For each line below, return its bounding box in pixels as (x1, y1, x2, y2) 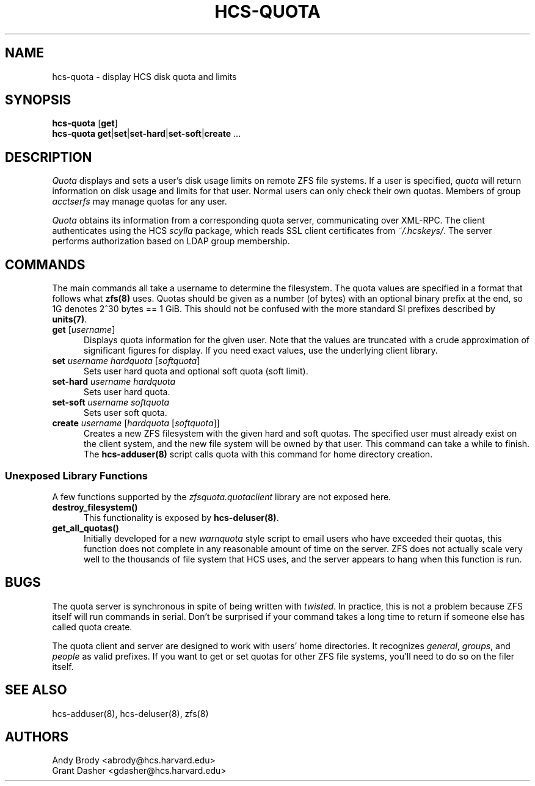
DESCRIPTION (5, 149, 92, 165)
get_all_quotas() (52, 522, 119, 533)
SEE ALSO (5, 682, 67, 698)
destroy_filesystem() (52, 501, 138, 512)
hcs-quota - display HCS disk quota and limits (52, 71, 237, 82)
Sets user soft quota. (84, 407, 167, 418)
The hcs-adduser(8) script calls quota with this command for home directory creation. (84, 449, 433, 460)
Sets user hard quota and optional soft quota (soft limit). (84, 366, 308, 377)
